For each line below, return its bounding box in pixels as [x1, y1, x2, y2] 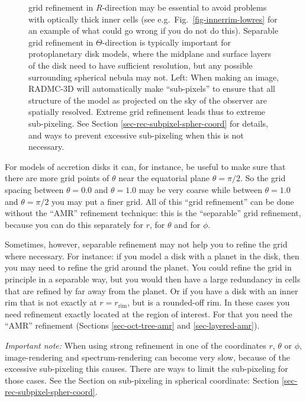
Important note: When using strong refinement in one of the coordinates [5, 339, 266, 352]
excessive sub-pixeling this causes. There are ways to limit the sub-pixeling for [5, 362, 288, 375]
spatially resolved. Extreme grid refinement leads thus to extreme [28, 105, 266, 118]
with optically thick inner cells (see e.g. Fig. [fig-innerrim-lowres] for [28, 12, 278, 25]
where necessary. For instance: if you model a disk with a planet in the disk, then [5, 249, 299, 262]
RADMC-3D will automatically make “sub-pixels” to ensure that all [28, 82, 275, 95]
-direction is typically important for [102, 36, 231, 48]
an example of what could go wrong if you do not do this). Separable [28, 24, 279, 37]
